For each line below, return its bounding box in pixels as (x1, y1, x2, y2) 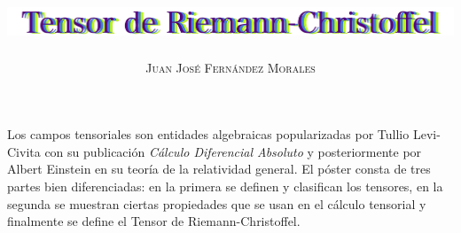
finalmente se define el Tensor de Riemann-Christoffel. (7, 212, 301, 230)
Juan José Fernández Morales (145, 58, 316, 76)
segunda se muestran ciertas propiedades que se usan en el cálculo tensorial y (7, 194, 426, 213)
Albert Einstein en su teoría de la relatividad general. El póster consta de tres (7, 159, 431, 178)
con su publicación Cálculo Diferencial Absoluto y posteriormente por (44, 142, 422, 160)
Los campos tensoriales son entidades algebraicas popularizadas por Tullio (7, 125, 410, 144)
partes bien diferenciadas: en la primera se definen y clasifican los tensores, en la (7, 177, 443, 196)
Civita (7, 142, 41, 160)
